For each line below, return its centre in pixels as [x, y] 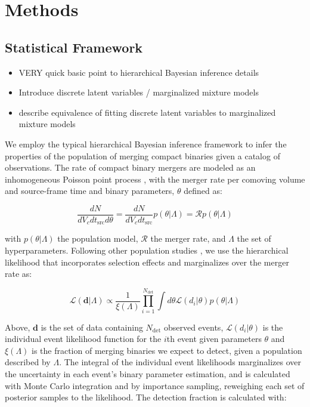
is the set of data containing [92, 327]
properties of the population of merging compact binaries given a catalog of [142, 155]
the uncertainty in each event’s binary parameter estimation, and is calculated [148, 373]
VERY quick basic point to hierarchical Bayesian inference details [139, 72]
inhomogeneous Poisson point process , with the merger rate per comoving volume [155, 179]
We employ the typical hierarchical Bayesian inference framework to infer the [146, 144]
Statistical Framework [74, 47]
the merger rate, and [188, 238]
